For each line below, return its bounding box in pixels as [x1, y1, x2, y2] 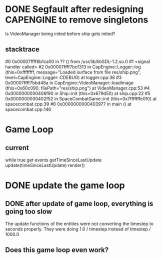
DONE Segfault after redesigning [5, 3, 144, 15]
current [5, 143, 29, 152]
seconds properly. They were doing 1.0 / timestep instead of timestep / [5, 226, 151, 232]
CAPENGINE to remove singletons [5, 14, 148, 25]
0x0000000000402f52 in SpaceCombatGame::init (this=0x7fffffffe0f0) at [5, 95, 157, 101]
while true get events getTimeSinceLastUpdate [5, 156, 102, 163]
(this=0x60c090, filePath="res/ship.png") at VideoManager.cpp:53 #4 [5, 85, 150, 91]
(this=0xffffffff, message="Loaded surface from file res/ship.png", [5, 69, 141, 75]
